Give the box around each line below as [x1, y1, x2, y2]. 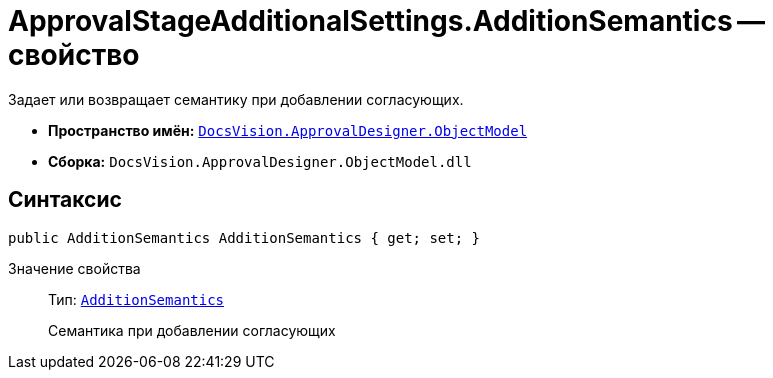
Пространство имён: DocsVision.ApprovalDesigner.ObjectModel [48, 121, 528, 139]
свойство [8, 38, 140, 72]
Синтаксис [8, 187, 122, 213]
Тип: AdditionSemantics [48, 290, 225, 308]
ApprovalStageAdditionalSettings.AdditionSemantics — [8, 4, 766, 38]
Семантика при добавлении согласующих [48, 321, 336, 339]
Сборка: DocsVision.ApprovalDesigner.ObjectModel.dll [48, 152, 472, 170]
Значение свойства [8, 259, 141, 277]
